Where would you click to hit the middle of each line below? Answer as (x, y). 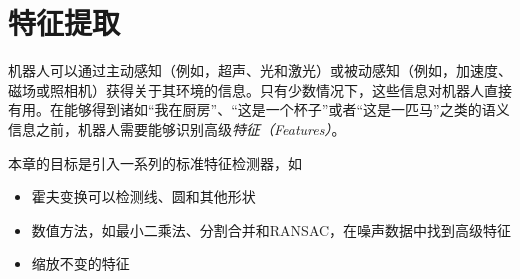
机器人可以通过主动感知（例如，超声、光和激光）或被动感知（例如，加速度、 (260, 70)
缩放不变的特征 (80, 263)
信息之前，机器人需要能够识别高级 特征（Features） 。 (177, 128)
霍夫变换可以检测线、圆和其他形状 (143, 196)
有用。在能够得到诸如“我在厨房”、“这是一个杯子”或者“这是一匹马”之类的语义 (259, 109)
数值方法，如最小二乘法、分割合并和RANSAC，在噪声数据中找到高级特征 (271, 229)
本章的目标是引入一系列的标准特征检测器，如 (155, 162)
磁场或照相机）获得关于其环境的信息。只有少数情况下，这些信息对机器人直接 (260, 89)
